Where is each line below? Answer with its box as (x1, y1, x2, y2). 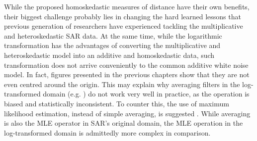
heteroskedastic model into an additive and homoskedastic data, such (4, 49, 215, 60)
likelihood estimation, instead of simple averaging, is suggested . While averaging (4, 108, 251, 118)
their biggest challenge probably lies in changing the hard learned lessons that (4, 11, 241, 21)
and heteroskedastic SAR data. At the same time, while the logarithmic (4, 30, 222, 41)
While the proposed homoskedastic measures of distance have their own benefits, (4, 1, 250, 11)
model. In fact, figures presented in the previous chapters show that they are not (4, 69, 250, 80)
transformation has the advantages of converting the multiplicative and (4, 40, 221, 50)
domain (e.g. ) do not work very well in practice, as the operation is (43, 89, 250, 99)
